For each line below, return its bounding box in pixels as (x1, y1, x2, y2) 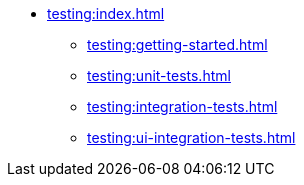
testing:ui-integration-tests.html (87, 129, 296, 146)
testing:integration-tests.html (87, 98, 278, 115)
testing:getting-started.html (87, 36, 268, 53)
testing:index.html (47, 5, 165, 22)
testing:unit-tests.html (87, 67, 231, 84)
